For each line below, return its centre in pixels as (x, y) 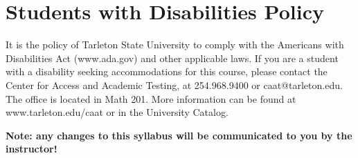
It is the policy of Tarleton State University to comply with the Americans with (175, 45)
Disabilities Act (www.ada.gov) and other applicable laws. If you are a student (172, 58)
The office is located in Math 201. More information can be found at (151, 98)
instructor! (32, 149)
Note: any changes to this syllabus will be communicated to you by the (179, 135)
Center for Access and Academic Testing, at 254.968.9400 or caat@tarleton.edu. (174, 85)
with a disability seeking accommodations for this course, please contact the (167, 71)
